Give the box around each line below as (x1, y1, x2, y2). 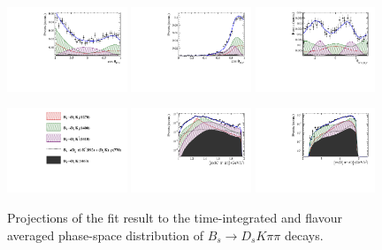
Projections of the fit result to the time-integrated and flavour (7, 208, 342, 226)
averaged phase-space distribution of (7, 225, 203, 244)
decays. (284, 225, 324, 244)
